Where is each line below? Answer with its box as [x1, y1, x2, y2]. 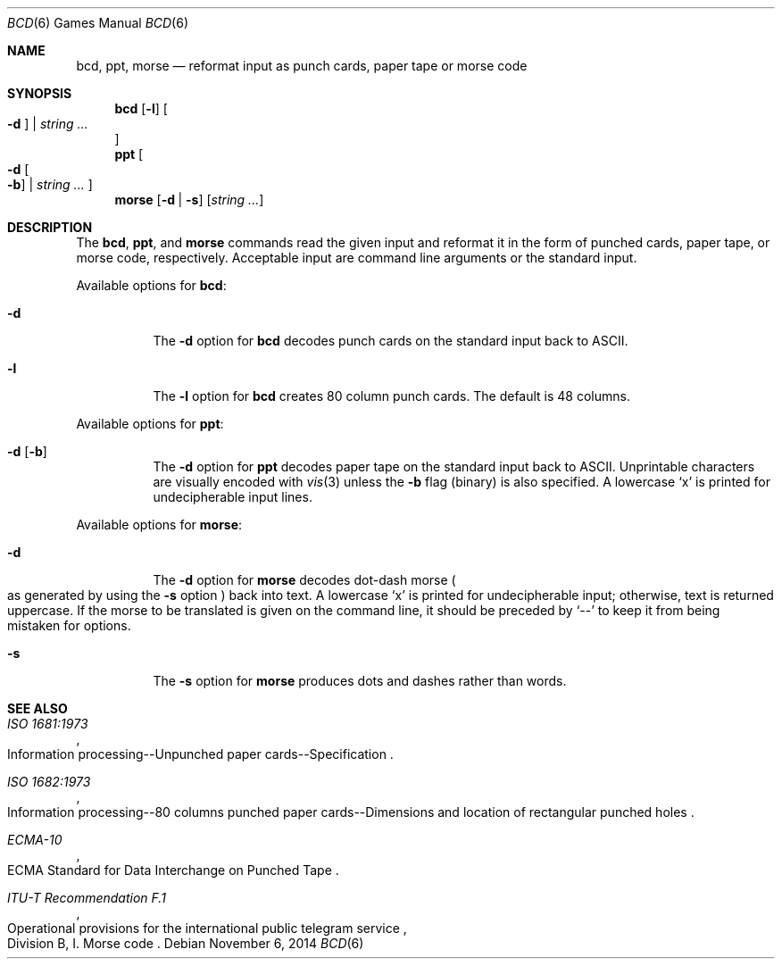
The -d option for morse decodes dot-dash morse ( [153, 572, 456, 587]
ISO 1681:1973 [7, 716, 88, 731]
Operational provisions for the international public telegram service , [7, 920, 407, 936]
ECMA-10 [7, 832, 62, 847]
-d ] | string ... [7, 116, 88, 131]
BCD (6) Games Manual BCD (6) [7, 15, 189, 30]
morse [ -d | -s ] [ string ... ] [114, 192, 264, 207]
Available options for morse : [76, 517, 243, 532]
